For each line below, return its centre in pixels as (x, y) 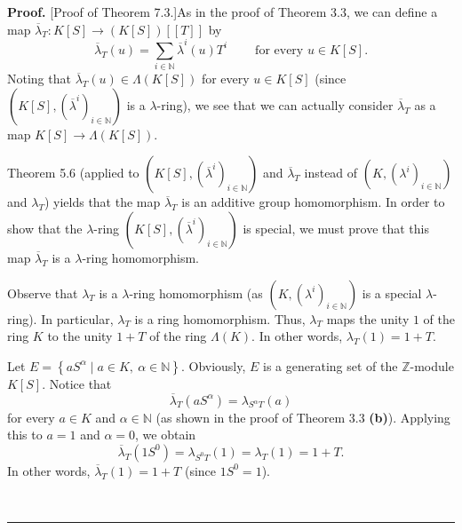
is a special (392, 293)
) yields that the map (102, 202)
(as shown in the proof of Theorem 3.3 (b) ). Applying (303, 417)
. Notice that (77, 383)
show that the (45, 229)
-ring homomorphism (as (196, 293)
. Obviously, (213, 365)
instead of (331, 173)
